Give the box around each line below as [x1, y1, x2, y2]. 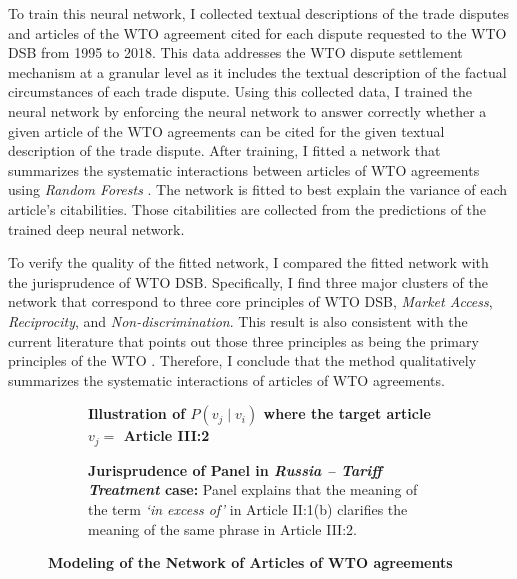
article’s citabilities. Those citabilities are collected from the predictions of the [8, 198, 487, 219]
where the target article [263, 403, 431, 424]
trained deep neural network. [8, 218, 185, 239]
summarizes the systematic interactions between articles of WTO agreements [8, 159, 480, 180]
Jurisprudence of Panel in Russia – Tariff [88, 459, 382, 480]
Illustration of [88, 403, 186, 424]
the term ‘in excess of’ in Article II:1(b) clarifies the [88, 498, 408, 519]
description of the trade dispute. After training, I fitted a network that [8, 140, 441, 161]
